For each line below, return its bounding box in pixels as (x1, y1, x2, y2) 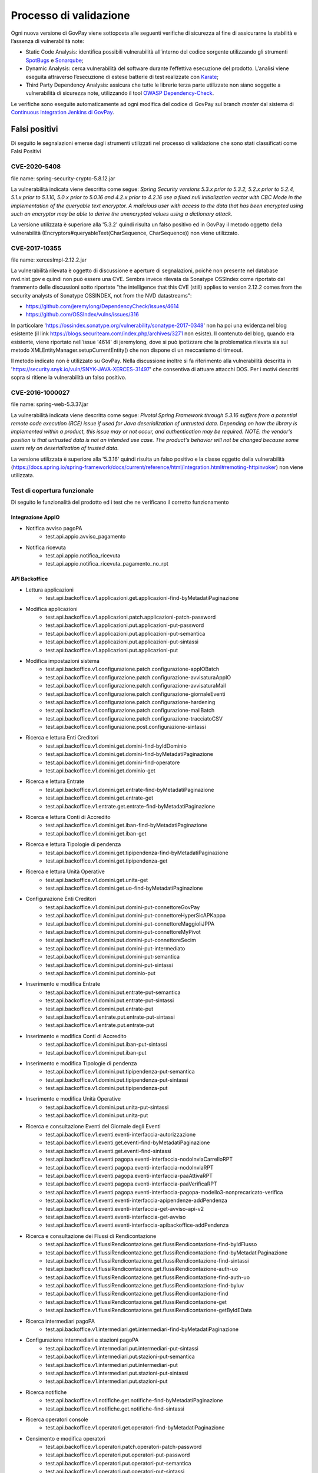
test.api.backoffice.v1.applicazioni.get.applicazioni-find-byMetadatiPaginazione (45, 595, 239, 602)
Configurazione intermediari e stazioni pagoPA (25, 1336, 139, 1343)
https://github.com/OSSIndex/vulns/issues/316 (25, 311, 140, 318)
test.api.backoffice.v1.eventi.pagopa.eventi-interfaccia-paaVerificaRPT (45, 1180, 217, 1187)
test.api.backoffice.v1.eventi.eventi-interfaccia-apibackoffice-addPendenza (45, 1221, 229, 1228)
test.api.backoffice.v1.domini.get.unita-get (45, 876, 148, 883)
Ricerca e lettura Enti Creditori (25, 734, 99, 741)
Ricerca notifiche (25, 1388, 67, 1396)
